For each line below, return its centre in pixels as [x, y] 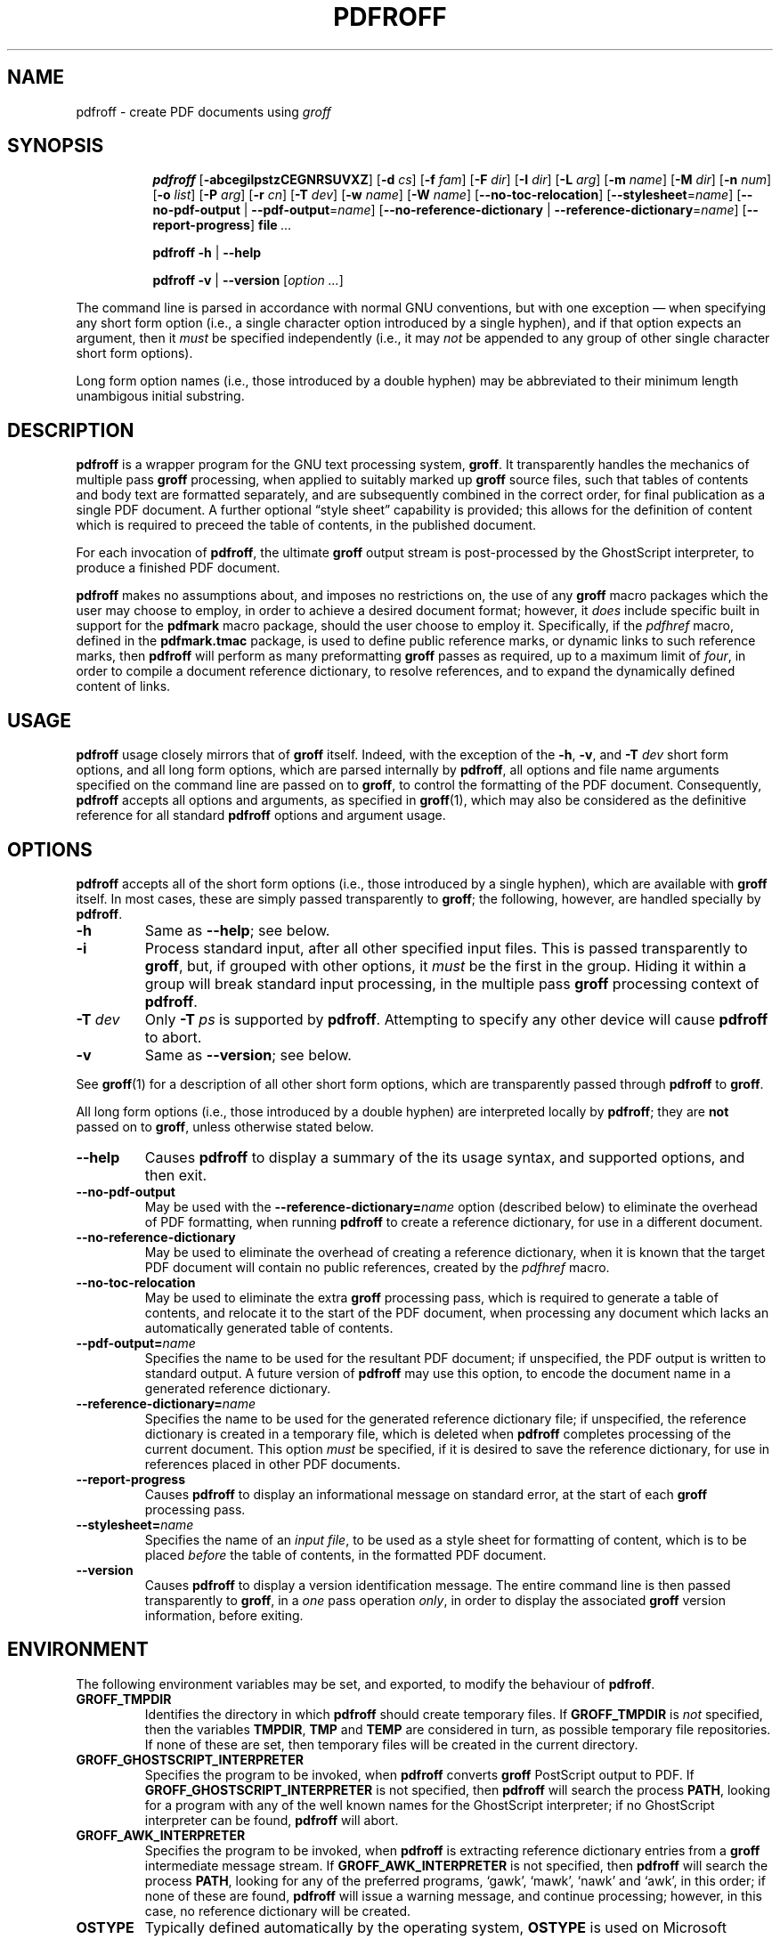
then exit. [176, 1175]
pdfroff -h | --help [207, 253]
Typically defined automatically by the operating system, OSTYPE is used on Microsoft [435, 1927]
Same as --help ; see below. [237, 930]
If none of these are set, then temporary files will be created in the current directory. [391, 1744]
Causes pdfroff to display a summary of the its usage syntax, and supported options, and [445, 1157]
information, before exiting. [224, 1615]
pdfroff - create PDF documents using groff [203, 111]
